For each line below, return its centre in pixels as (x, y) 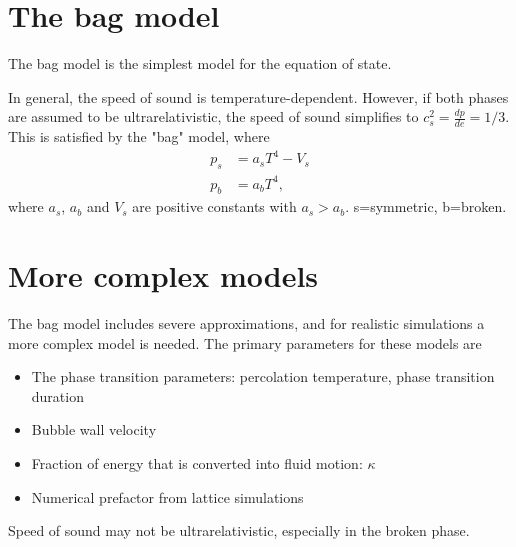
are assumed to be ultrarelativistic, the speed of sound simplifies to (213, 116)
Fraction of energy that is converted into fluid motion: (197, 463)
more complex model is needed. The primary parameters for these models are (245, 342)
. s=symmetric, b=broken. (426, 206)
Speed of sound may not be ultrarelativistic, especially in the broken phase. (239, 530)
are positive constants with (214, 206)
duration (57, 395)
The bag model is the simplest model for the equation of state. (200, 63)
